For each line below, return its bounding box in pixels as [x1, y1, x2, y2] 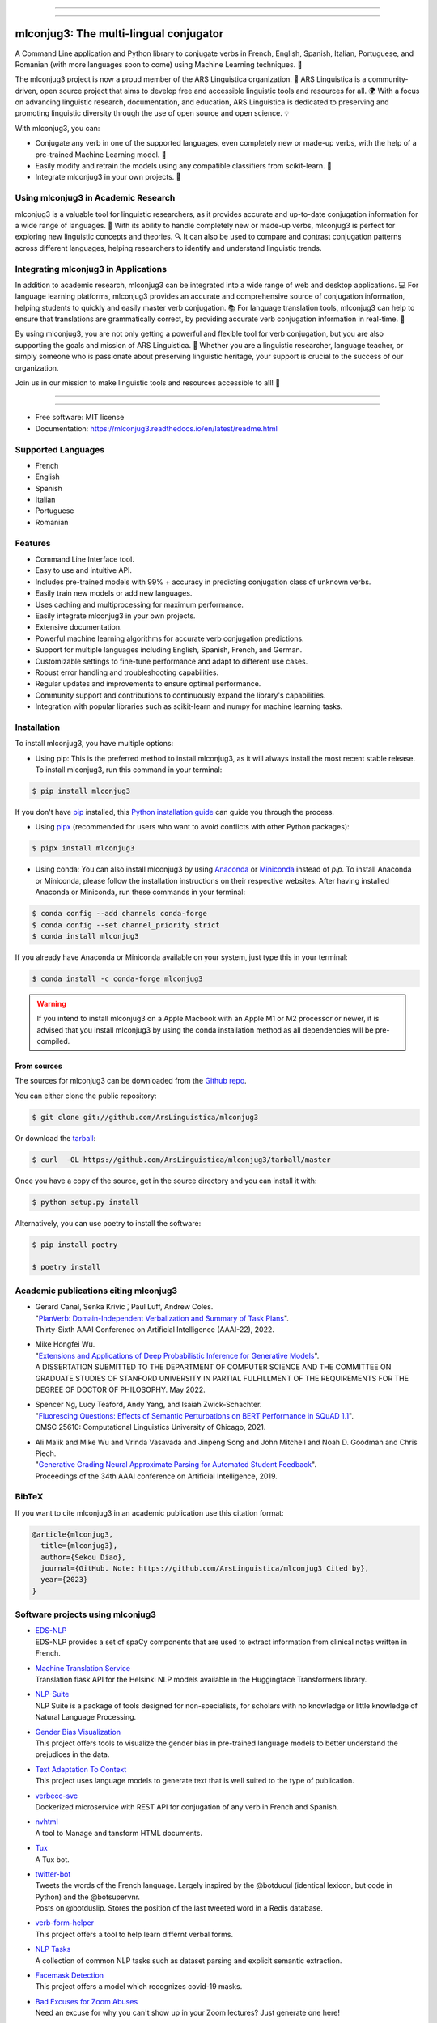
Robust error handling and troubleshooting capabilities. [35, 668, 218, 677]
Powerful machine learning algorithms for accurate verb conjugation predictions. [35, 634, 304, 643]
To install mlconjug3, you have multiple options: [15, 739, 174, 749]
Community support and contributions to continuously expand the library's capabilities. [35, 690, 326, 700]
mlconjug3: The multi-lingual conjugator [15, 27, 224, 40]
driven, [15, 86, 39, 95]
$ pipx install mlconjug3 [32, 844, 135, 853]
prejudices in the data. [35, 1749, 110, 1759]
